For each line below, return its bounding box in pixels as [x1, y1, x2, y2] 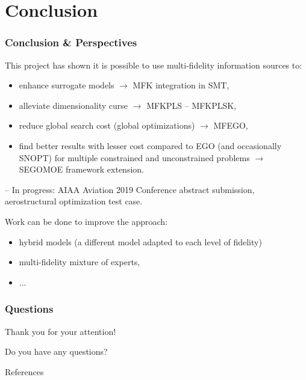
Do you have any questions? [5, 345, 108, 358]
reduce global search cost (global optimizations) [19, 119, 195, 132]
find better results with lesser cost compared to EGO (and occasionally [19, 139, 282, 152]
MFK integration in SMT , [133, 79, 230, 91]
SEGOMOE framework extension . [19, 163, 144, 176]
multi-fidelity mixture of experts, [19, 256, 140, 268]
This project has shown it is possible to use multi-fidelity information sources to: [5, 58, 302, 71]
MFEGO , [213, 119, 248, 132]
